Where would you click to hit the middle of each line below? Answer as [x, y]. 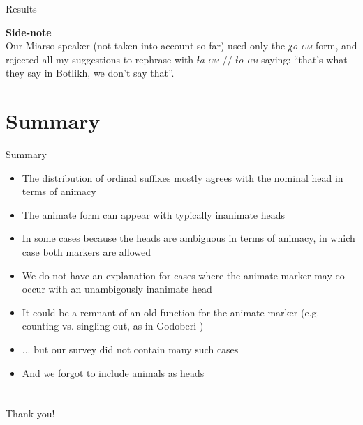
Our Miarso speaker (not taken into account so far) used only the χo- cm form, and [181, 46]
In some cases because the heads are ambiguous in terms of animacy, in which [188, 238]
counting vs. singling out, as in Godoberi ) [113, 326]
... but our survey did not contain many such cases [130, 349]
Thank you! [30, 414]
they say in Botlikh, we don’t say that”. [90, 73]
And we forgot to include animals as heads [113, 372]
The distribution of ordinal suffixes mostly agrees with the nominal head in [183, 177]
